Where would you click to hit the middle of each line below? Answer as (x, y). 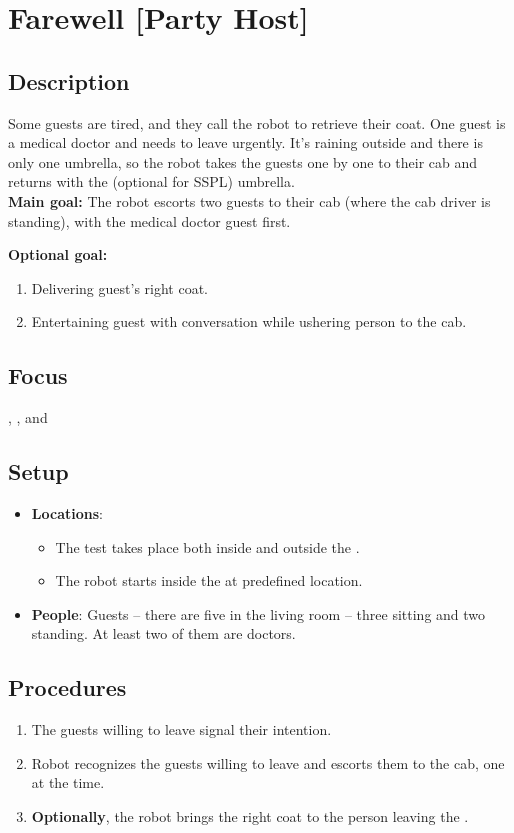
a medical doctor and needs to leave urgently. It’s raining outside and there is (245, 142)
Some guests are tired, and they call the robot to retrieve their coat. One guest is (257, 122)
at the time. (68, 782)
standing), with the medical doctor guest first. (149, 220)
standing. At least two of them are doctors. (163, 633)
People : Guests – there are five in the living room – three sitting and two (258, 613)
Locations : (67, 512)
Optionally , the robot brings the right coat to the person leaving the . (250, 815)
